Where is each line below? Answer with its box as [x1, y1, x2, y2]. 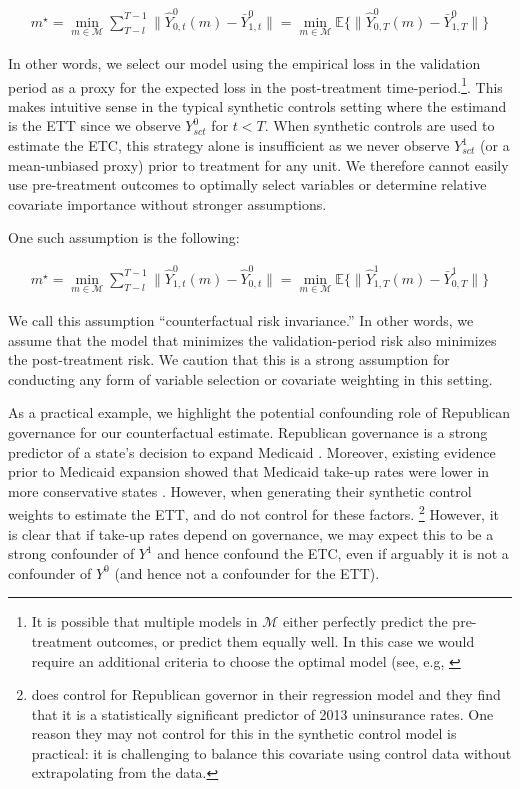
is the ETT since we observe [8, 115, 181, 136]
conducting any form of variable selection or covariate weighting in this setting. [8, 368, 493, 389]
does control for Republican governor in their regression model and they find [31, 684, 501, 705]
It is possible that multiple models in [31, 611, 258, 632]
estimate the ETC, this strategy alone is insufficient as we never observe [8, 135, 450, 155]
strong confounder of [8, 543, 135, 564]
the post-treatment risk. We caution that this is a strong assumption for [8, 349, 450, 370]
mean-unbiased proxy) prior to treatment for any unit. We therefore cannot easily [8, 154, 509, 175]
